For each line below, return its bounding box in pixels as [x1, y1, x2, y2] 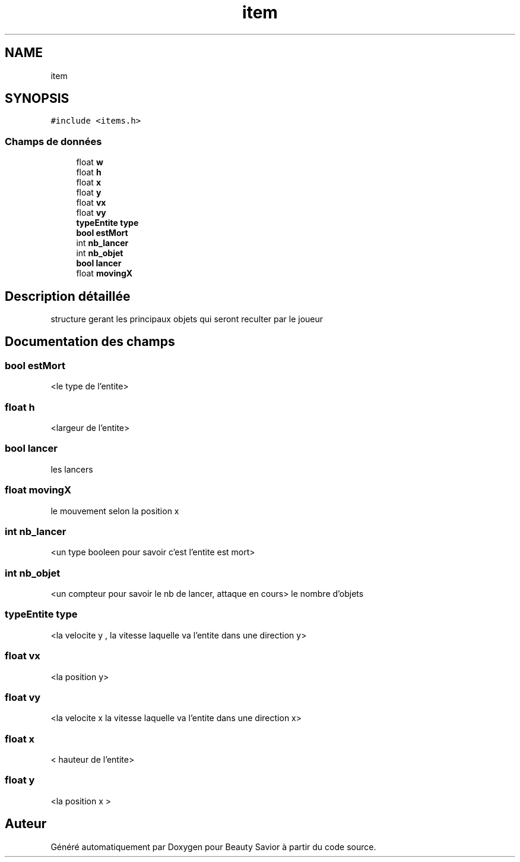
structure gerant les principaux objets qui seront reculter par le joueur [50, 314, 324, 325]
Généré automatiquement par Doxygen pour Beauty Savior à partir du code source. [50, 841, 376, 852]
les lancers [50, 464, 93, 474]
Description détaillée [5, 288, 131, 304]
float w [76, 157, 103, 168]
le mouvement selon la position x [50, 505, 179, 516]
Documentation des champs [5, 334, 175, 350]
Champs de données [5, 135, 102, 147]
